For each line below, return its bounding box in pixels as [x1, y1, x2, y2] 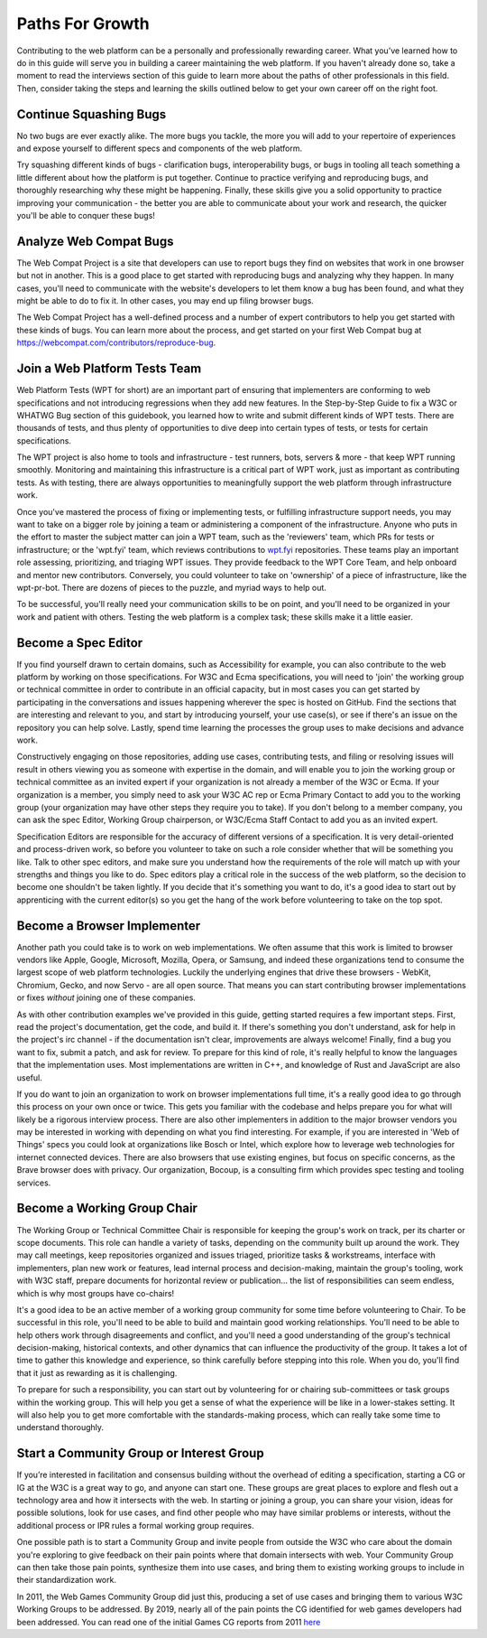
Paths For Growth [16, 14, 151, 33]
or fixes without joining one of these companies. [16, 992, 196, 1003]
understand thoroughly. [16, 1422, 104, 1433]
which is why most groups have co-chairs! [16, 1287, 175, 1298]
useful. [16, 1072, 42, 1083]
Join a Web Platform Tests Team [16, 361, 202, 377]
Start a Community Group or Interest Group [16, 1446, 265, 1461]
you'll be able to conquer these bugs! [16, 210, 155, 220]
